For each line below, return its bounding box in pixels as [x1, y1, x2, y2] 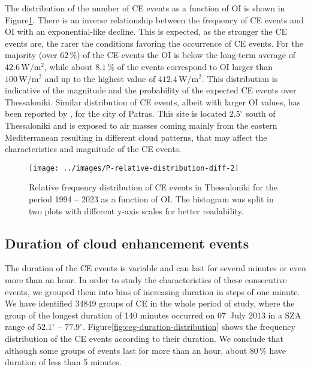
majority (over [5, 48, 58, 61]
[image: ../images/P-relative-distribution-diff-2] [29, 163, 239, 172]
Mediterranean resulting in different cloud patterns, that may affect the [5, 131, 267, 143]
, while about [44, 60, 93, 72]
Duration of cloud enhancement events [5, 233, 249, 252]
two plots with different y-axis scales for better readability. [29, 204, 244, 217]
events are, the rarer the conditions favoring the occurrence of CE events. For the [5, 37, 303, 49]
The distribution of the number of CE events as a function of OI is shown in [5, 2, 285, 14]
